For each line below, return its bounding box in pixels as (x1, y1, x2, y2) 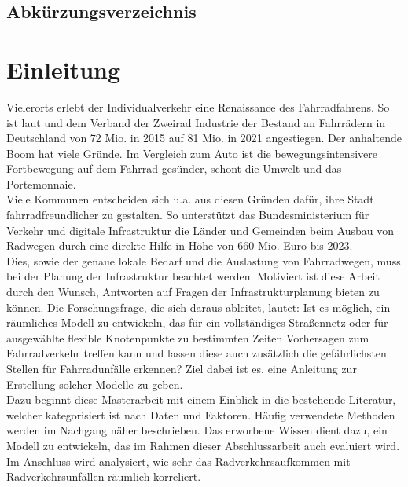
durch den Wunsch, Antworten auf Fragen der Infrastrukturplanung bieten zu (6, 284, 380, 300)
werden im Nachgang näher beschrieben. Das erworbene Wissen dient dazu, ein (6, 422, 388, 438)
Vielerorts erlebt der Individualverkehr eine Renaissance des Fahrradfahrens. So (6, 98, 390, 115)
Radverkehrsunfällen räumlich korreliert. (6, 468, 201, 485)
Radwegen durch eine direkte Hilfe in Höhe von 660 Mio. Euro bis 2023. (6, 237, 353, 254)
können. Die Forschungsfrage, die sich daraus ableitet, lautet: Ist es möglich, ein (6, 298, 391, 315)
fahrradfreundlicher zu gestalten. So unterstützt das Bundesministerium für (6, 207, 369, 223)
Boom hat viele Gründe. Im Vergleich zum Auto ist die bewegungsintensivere (6, 145, 377, 161)
